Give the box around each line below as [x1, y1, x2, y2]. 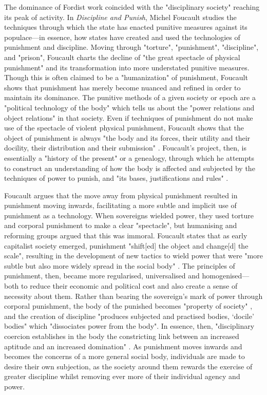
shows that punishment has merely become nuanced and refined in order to [4, 82, 241, 92]
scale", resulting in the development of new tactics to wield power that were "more [4, 250, 263, 261]
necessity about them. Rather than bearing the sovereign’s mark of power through [4, 290, 263, 301]
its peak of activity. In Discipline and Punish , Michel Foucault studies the [4, 11, 237, 22]
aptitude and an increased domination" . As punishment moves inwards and [4, 341, 242, 351]
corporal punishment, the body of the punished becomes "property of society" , [4, 300, 253, 311]
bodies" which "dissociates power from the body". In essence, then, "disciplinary [4, 321, 255, 331]
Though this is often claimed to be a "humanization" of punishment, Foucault [4, 72, 248, 83]
